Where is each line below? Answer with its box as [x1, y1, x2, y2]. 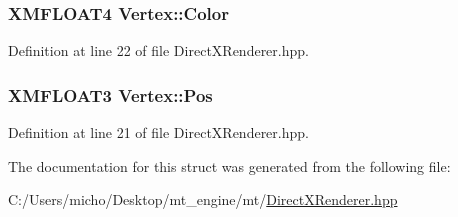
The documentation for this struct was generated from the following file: [8, 155, 451, 176]
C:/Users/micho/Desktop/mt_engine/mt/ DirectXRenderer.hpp [8, 189, 398, 210]
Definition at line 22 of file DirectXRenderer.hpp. [8, 40, 309, 61]
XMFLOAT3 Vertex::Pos [8, 82, 213, 107]
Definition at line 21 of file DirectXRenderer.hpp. [8, 122, 309, 143]
